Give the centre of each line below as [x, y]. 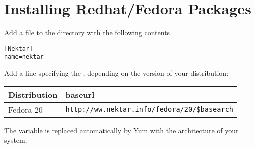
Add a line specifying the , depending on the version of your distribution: [116, 73]
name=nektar [24, 57]
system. [16, 140]
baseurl [80, 94]
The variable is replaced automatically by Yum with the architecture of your [121, 130]
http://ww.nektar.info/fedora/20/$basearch [150, 109]
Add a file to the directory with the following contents [87, 33]
